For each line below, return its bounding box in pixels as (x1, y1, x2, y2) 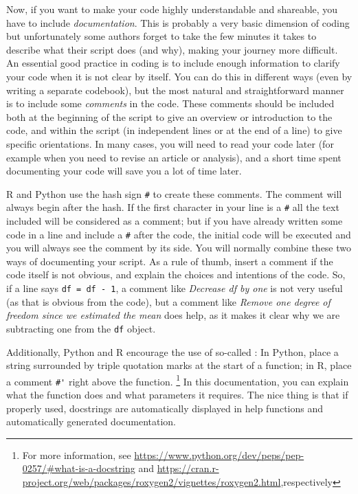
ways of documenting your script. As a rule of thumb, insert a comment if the (6, 254, 333, 268)
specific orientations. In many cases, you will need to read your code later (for (6, 136, 334, 150)
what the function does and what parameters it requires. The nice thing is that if (6, 388, 348, 402)
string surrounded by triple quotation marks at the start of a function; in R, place (6, 358, 352, 372)
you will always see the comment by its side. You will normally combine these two (6, 240, 352, 255)
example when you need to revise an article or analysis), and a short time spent (6, 150, 342, 164)
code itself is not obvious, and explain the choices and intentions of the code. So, (6, 267, 346, 282)
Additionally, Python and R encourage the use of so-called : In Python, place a (6, 344, 339, 359)
